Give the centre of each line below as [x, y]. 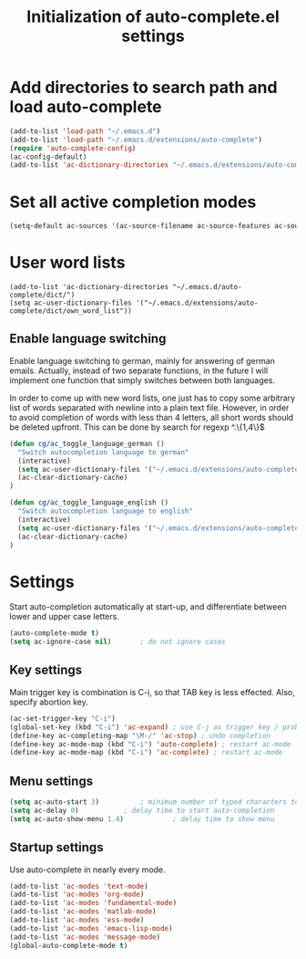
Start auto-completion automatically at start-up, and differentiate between [148, 607]
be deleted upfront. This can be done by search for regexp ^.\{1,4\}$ [138, 427]
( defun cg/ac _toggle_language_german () [87, 443]
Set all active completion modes [133, 202]
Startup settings [56, 847]
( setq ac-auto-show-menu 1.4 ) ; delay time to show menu [142, 818]
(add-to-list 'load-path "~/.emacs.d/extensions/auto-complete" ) [136, 140]
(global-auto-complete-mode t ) [69, 945]
